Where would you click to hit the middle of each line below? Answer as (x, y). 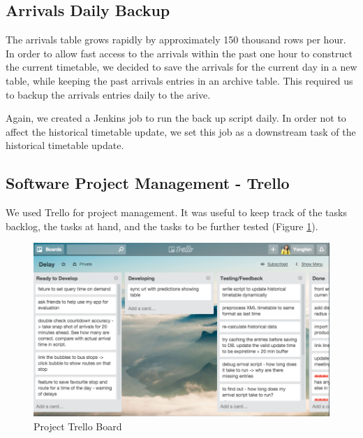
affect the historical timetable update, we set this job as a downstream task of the (181, 131)
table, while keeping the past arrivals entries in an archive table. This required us (179, 80)
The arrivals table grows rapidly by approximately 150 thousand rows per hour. (176, 40)
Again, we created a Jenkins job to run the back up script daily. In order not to (176, 118)
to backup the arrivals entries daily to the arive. (108, 94)
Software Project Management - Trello (148, 183)
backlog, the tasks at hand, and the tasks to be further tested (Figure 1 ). (162, 226)
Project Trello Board (78, 426)
